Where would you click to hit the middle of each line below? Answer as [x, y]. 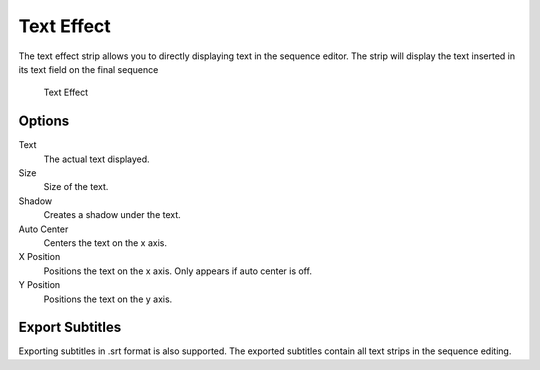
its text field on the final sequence [88, 69]
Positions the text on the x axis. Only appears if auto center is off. [177, 271]
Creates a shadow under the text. [112, 215]
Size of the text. [76, 187]
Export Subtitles [70, 327]
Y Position [39, 285]
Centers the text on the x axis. [105, 242]
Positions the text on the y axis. [108, 299]
